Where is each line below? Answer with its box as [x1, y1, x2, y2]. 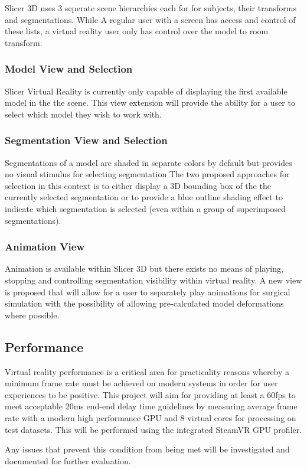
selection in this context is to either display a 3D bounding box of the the [5, 179, 271, 191]
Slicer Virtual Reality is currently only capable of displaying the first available [5, 84, 288, 97]
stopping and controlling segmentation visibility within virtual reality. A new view [5, 273, 302, 286]
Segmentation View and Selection [5, 133, 168, 148]
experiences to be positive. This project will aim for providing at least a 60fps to [5, 388, 296, 400]
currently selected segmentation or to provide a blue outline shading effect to [5, 191, 283, 203]
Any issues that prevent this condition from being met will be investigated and [5, 443, 290, 455]
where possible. [5, 308, 60, 321]
